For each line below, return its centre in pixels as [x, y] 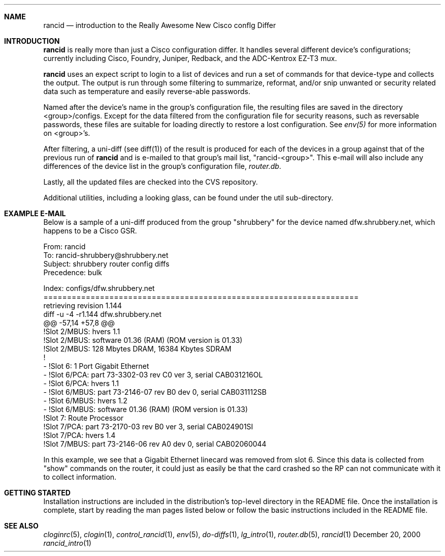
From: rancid [65, 246]
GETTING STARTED [37, 493]
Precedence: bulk [73, 272]
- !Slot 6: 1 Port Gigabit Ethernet [96, 366]
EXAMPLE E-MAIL [35, 213]
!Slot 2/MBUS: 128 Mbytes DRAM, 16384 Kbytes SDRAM [137, 349]
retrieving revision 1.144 [83, 305]
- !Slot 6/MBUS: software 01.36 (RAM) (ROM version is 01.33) [146, 409]
